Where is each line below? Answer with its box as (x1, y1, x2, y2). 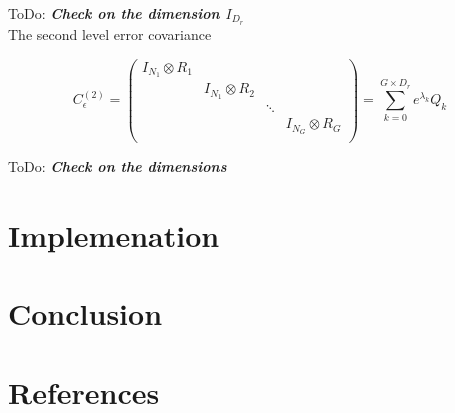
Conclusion (8, 293, 163, 334)
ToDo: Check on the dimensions (8, 156, 227, 177)
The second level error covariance (8, 23, 212, 44)
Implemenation (8, 215, 220, 256)
